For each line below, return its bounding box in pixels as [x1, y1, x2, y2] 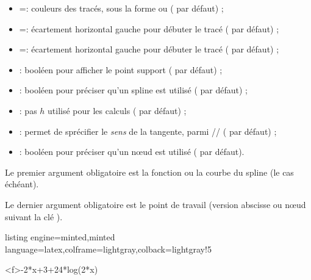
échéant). [5, 178, 39, 190]
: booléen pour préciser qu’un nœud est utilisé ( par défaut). [19, 145, 245, 158]
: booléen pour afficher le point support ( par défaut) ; [19, 63, 223, 76]
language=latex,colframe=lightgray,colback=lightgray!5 [5, 242, 212, 255]
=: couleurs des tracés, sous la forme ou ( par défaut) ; [19, 2, 224, 14]
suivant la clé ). [5, 210, 63, 223]
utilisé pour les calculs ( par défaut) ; [48, 104, 187, 117]
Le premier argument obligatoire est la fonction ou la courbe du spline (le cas [5, 165, 294, 178]
